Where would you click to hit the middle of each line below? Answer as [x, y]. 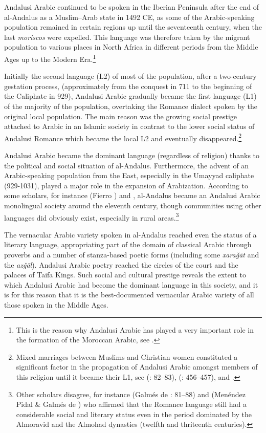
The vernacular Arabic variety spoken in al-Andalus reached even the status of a [130, 234]
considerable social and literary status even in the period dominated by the [134, 414]
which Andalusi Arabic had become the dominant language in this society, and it [131, 284]
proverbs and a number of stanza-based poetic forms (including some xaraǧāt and [132, 255]
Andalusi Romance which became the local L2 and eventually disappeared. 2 [123, 137]
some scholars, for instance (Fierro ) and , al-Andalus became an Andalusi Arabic [132, 195]
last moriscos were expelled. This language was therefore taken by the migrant [127, 37]
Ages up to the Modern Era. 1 [50, 58]
